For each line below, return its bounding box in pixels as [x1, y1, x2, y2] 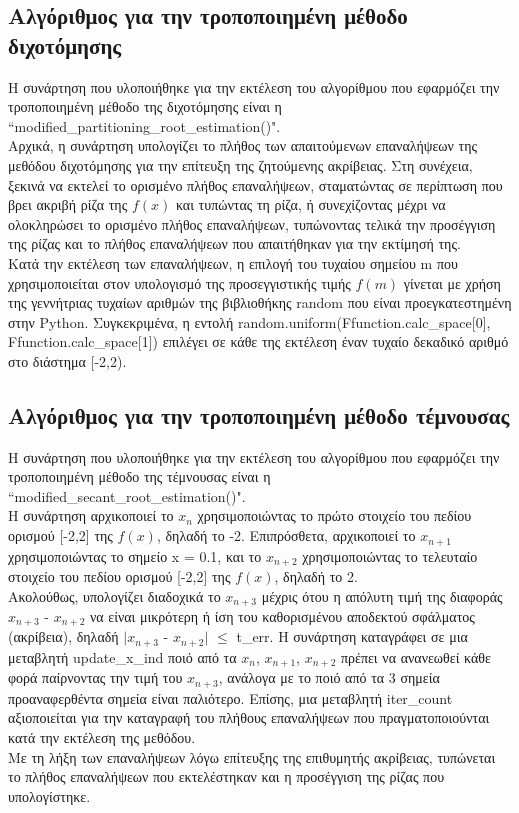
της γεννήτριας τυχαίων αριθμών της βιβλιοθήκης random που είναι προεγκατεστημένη [8, 292, 512, 313]
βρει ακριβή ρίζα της [8, 194, 128, 215]
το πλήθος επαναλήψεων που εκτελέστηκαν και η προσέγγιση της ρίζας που [8, 766, 445, 787]
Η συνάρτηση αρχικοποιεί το [8, 505, 174, 526]
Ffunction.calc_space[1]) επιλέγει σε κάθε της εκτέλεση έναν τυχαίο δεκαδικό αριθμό [8, 331, 509, 352]
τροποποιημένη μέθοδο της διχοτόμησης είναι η [8, 96, 282, 117]
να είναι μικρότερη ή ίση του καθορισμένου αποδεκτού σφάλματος [89, 606, 475, 627]
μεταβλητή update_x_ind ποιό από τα [8, 646, 237, 667]
